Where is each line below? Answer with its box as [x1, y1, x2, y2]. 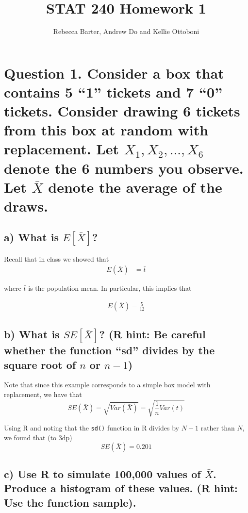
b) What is [4, 327, 60, 342]
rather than [200, 423, 235, 433]
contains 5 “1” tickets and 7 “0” [4, 82, 223, 101]
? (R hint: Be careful [99, 327, 206, 342]
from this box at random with [4, 120, 209, 140]
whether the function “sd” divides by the [4, 343, 215, 358]
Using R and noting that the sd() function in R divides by [4, 423, 179, 433]
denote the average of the [48, 177, 222, 197]
